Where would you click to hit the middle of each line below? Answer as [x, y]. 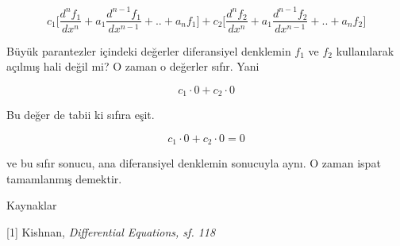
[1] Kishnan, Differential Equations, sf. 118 [111, 232]
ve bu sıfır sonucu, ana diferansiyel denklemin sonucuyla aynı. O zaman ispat [194, 163]
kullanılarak [365, 50]
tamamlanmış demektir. [64, 178]
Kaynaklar [32, 205]
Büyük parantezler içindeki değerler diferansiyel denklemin [149, 50]
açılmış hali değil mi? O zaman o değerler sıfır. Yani [133, 66]
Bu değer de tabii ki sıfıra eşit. [81, 115]
